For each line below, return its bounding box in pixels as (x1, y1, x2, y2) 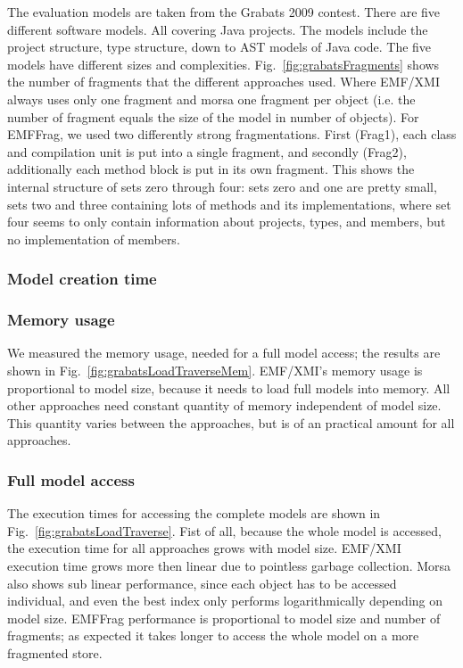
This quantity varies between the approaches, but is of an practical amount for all (7, 413, 455, 432)
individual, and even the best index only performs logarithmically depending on (7, 591, 443, 610)
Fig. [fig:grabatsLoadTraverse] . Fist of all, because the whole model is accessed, (7, 521, 442, 540)
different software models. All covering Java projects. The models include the (7, 20, 428, 38)
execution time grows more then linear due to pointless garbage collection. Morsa (7, 556, 451, 574)
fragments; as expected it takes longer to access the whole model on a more (7, 626, 419, 645)
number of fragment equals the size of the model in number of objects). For (7, 107, 419, 126)
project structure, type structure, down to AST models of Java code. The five (7, 37, 432, 56)
